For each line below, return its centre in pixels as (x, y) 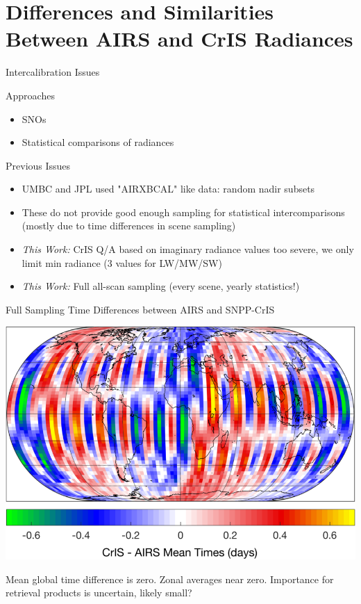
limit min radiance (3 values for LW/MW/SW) (122, 262)
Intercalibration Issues (53, 72)
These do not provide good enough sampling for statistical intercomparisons (183, 212)
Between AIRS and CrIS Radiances (179, 39)
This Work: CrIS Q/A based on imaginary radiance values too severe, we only (188, 249)
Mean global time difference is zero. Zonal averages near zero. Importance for (170, 579)
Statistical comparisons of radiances (98, 142)
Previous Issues (38, 165)
